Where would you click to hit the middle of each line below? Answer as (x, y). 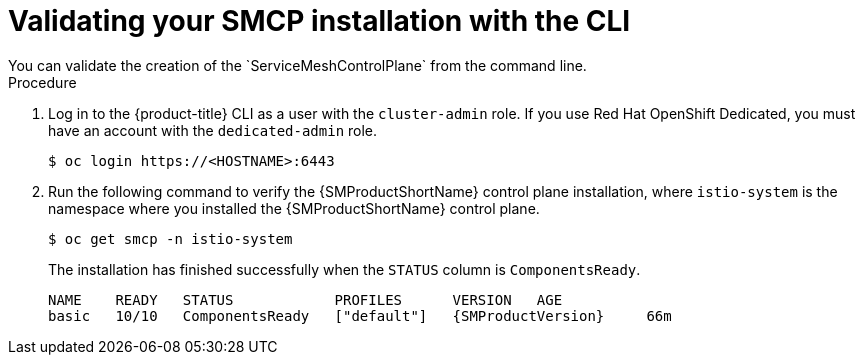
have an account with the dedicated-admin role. (213, 130)
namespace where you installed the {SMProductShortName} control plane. (294, 208)
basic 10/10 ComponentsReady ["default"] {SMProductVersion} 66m (360, 315)
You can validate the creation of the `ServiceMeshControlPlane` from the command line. (297, 65)
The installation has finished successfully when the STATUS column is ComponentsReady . (344, 269)
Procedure (42, 82)
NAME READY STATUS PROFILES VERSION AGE (305, 299)
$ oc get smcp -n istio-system (170, 238)
